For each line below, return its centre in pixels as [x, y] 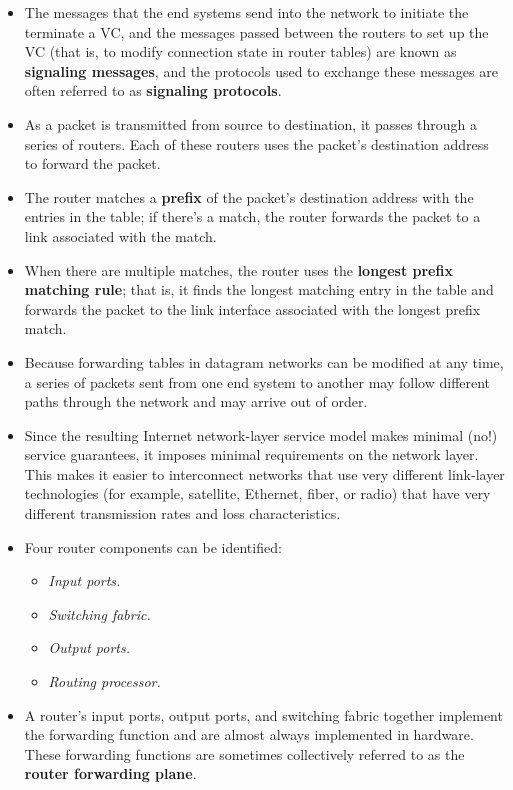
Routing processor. [104, 681]
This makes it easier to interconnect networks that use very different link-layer [264, 473]
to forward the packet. [92, 163]
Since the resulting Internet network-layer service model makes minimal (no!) [261, 434]
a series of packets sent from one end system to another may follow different [257, 381]
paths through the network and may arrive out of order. [196, 401]
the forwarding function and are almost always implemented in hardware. [249, 734]
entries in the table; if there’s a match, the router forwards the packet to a [252, 216]
